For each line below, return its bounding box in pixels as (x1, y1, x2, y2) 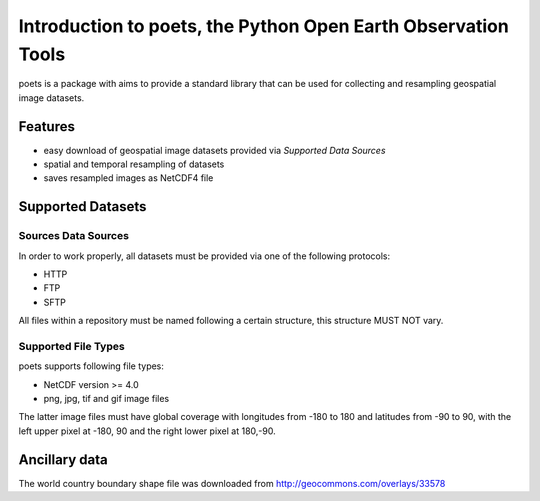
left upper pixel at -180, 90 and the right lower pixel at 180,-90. (18, 425, 276, 437)
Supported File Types (18, 339, 125, 353)
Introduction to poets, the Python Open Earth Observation (18, 15, 509, 37)
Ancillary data (18, 451, 109, 468)
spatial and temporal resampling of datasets (43, 158, 225, 170)
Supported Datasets (18, 198, 147, 215)
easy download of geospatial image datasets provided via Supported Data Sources (43, 144, 386, 156)
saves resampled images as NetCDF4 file (43, 172, 214, 184)
